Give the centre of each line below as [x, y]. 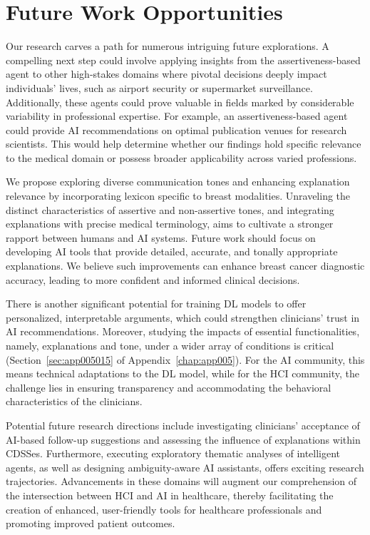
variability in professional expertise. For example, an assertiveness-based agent [177, 116]
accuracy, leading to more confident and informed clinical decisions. [153, 279]
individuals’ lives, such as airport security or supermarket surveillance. [159, 87]
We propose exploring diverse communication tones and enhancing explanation [178, 182]
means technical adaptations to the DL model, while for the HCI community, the [183, 373]
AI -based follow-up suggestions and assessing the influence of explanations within [183, 439]
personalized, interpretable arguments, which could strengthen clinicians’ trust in [183, 317]
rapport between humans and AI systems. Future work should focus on [161, 237]
